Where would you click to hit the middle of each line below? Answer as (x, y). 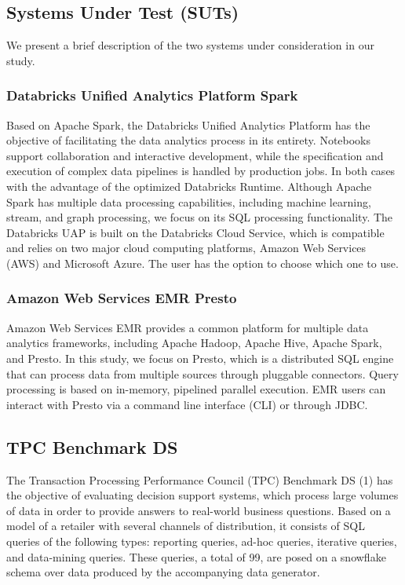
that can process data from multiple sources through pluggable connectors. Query (202, 373)
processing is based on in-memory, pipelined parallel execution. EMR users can (196, 389)
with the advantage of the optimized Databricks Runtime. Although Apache (189, 186)
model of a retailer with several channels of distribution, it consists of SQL (186, 526)
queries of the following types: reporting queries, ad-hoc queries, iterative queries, (202, 541)
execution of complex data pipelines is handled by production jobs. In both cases (201, 171)
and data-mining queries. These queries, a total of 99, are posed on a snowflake (196, 556)
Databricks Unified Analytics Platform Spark (152, 95)
